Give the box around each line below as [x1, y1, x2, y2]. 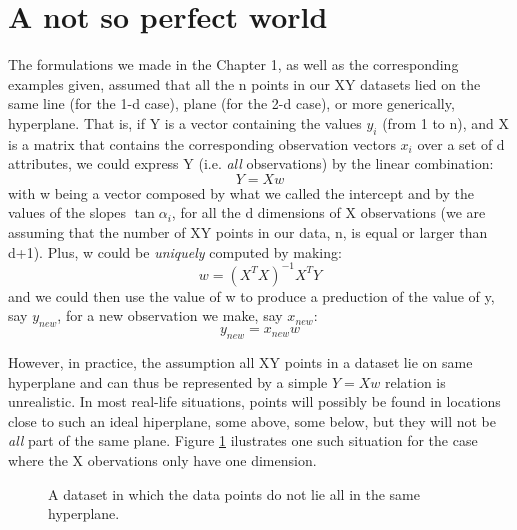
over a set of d [417, 133, 505, 154]
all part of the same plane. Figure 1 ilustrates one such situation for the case [8, 430, 478, 451]
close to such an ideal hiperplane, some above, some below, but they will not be [8, 410, 496, 431]
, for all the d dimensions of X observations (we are [171, 202, 486, 223]
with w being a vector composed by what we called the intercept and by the [8, 182, 475, 203]
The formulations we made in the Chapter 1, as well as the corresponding [8, 54, 459, 75]
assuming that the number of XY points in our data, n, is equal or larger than [8, 222, 488, 243]
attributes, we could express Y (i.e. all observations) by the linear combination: [8, 153, 494, 174]
